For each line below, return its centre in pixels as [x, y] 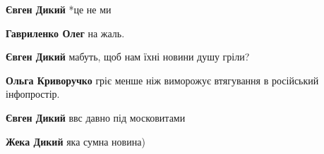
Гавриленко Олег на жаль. [65, 33]
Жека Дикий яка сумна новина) [76, 141]
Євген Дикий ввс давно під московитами [96, 117]
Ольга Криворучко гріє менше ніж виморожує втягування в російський [162, 80]
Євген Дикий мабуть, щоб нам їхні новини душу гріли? [128, 57]
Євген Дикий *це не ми [59, 9]
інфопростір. [33, 94]
